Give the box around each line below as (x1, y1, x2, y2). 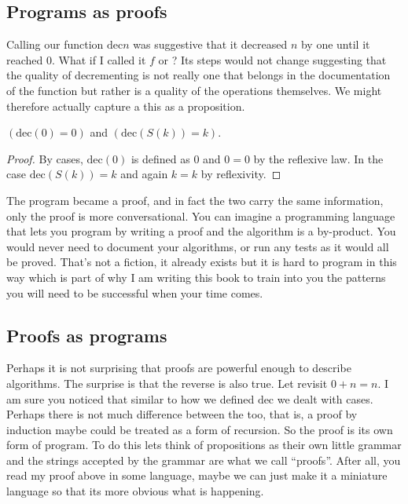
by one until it (300, 36, 370, 53)
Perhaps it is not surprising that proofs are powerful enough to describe (6, 360, 351, 376)
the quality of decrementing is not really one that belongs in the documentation (6, 67, 391, 83)
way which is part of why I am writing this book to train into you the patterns (6, 268, 386, 285)
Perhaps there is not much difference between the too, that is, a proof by (6, 406, 358, 422)
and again (120, 166, 168, 182)
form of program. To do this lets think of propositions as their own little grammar (6, 436, 402, 453)
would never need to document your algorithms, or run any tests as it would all (6, 238, 389, 254)
